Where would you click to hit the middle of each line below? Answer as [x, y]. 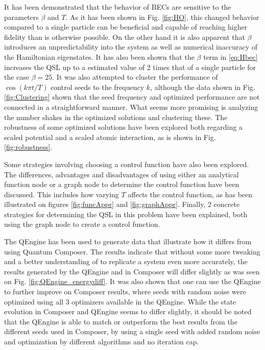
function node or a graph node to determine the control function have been [122, 184]
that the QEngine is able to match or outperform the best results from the [121, 321]
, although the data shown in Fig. [203, 87]
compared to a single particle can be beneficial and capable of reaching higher [126, 27]
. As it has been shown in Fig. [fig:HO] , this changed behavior [162, 17]
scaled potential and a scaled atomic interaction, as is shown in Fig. [110, 137]
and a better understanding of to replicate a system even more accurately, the [126, 261]
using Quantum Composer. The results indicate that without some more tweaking [132, 251]
